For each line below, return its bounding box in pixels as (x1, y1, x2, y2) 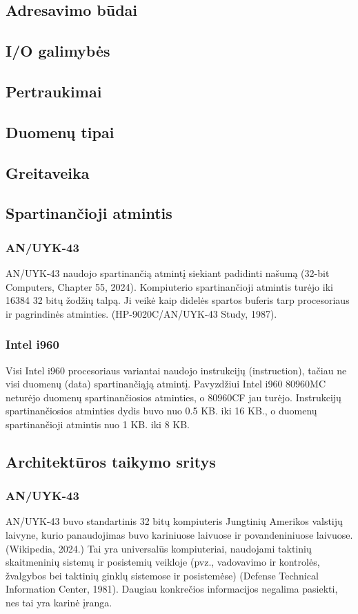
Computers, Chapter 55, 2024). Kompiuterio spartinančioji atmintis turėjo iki (6, 279, 333, 294)
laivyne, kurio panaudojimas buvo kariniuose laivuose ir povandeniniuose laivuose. (6, 528, 353, 542)
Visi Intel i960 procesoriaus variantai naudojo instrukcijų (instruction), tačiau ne (6, 363, 347, 377)
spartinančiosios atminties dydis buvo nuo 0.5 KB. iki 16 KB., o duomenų (6, 403, 317, 418)
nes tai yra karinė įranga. (6, 595, 112, 610)
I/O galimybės (6, 40, 110, 61)
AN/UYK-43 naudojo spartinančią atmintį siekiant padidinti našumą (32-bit (6, 265, 330, 280)
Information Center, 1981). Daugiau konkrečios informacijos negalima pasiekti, (6, 582, 338, 596)
